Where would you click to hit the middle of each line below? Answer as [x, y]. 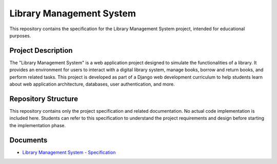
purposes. [20, 35]
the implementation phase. [38, 125]
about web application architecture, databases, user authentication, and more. [92, 84]
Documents [28, 140]
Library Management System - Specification [69, 152]
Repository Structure [44, 99]
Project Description [41, 50]
